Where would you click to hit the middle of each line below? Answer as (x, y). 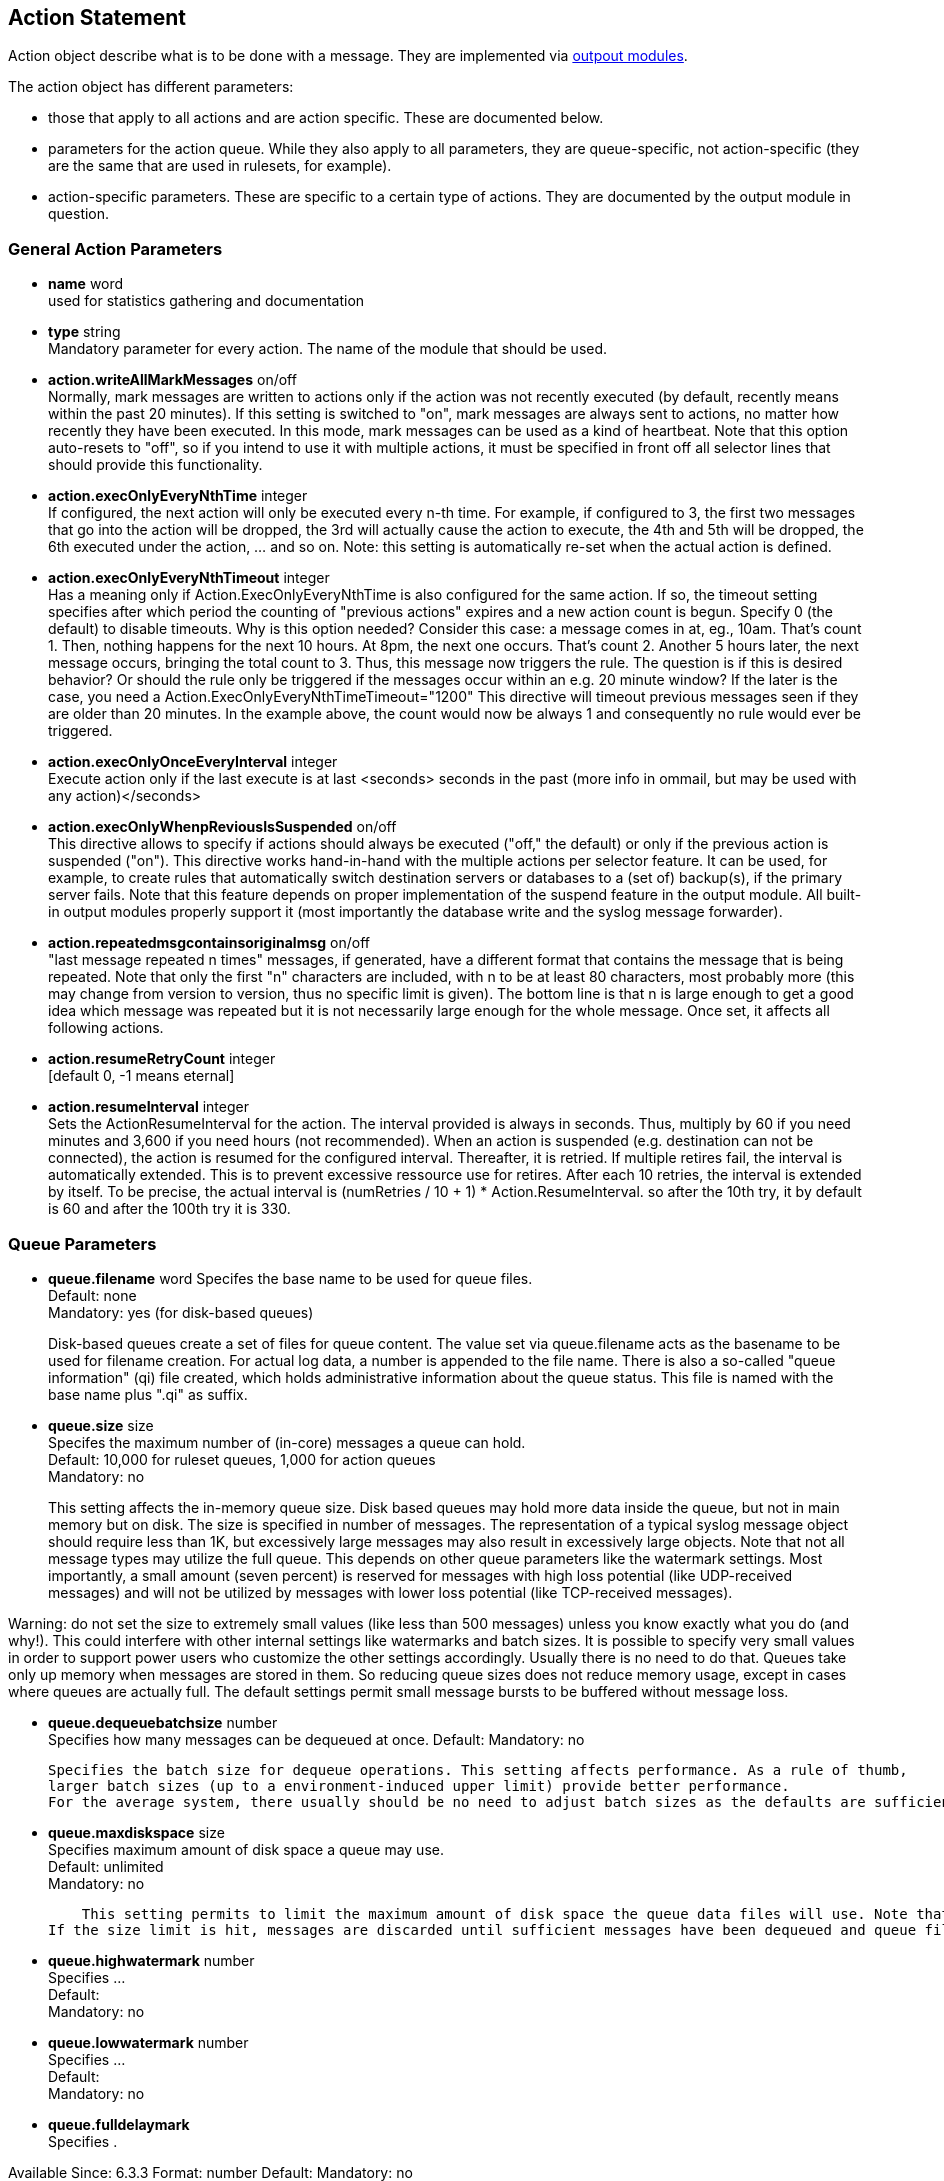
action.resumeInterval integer (148, 1107)
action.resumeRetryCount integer (162, 1059)
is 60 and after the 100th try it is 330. (169, 1209)
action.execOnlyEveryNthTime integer (178, 496)
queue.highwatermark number (151, 1960)
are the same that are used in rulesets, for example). (220, 166)
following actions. (106, 1028)
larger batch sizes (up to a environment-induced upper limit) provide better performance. (419, 1785)
